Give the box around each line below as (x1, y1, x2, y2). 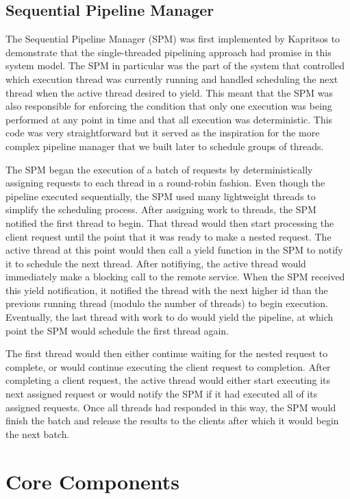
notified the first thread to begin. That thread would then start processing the (5, 215, 334, 230)
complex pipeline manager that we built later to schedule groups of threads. (5, 138, 324, 153)
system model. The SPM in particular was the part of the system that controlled (5, 58, 345, 73)
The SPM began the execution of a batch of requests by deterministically (5, 162, 313, 176)
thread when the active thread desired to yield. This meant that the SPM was (5, 85, 334, 99)
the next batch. (5, 426, 70, 441)
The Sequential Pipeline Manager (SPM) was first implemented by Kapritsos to (5, 32, 340, 46)
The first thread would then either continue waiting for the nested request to (5, 346, 328, 361)
